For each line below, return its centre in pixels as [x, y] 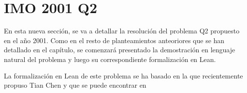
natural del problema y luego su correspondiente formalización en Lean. [110, 59]
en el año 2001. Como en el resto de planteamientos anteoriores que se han [114, 40]
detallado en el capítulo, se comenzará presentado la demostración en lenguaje [120, 50]
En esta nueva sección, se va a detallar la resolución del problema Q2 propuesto [122, 31]
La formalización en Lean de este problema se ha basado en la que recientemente [123, 75]
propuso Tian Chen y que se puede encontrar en [75, 85]
